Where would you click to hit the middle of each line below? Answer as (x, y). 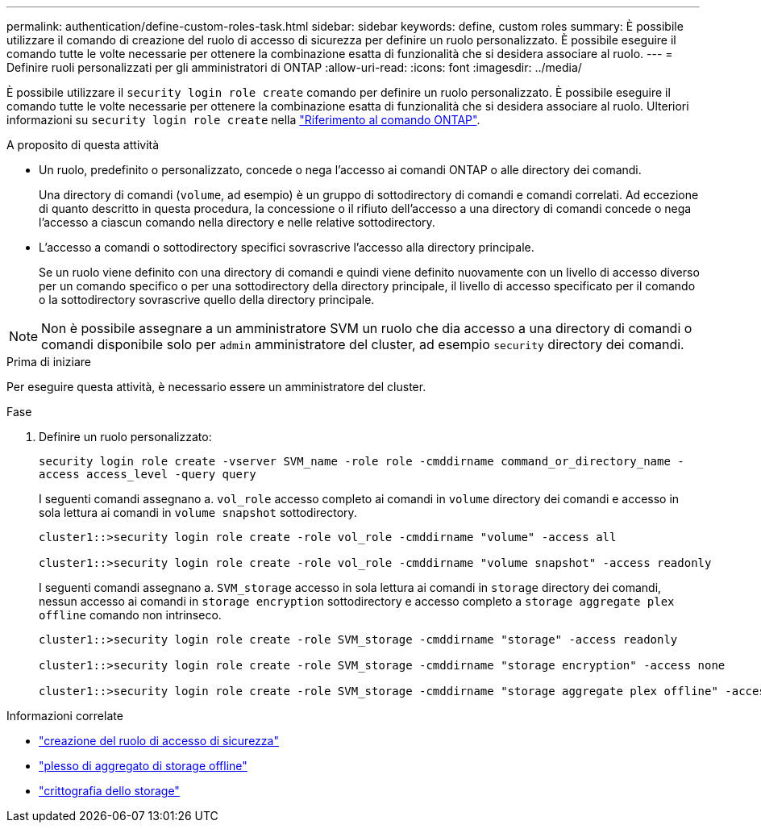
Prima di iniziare (49, 362)
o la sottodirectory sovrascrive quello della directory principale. (207, 300)
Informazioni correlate (65, 716)
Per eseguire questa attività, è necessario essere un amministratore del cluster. (216, 387)
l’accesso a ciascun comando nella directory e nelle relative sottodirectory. (237, 222)
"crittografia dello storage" (109, 791)
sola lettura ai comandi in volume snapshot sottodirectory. (198, 512)
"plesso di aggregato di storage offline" (143, 766)
